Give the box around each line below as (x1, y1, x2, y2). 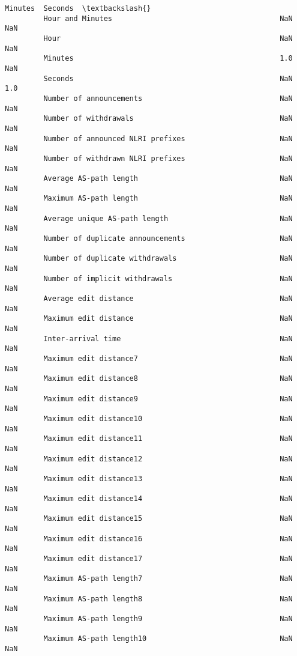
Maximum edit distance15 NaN (43, 514, 293, 523)
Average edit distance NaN (43, 294, 293, 303)
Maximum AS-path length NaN (43, 194, 293, 203)
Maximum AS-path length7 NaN (43, 574, 293, 583)
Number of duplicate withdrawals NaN (43, 254, 293, 263)
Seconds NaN (43, 74, 293, 83)
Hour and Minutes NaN (43, 14, 293, 23)
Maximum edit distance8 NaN (43, 374, 293, 383)
